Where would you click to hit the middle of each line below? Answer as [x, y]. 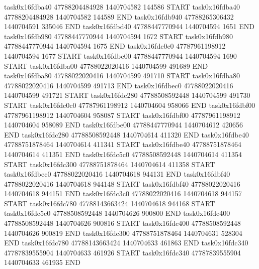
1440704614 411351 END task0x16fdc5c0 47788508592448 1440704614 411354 [123, 154]
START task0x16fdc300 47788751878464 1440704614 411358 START [110, 164]
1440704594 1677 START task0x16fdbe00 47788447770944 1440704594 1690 [120, 55]
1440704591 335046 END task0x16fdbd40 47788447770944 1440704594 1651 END [129, 26]
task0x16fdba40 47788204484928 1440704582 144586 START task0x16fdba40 [122, 7]
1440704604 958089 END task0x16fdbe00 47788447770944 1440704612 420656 [123, 125]
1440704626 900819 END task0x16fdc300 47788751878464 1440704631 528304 [123, 233]
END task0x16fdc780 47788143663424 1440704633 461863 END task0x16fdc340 [126, 243]
